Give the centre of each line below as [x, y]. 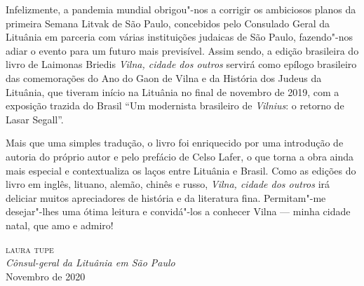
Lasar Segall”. [35, 119]
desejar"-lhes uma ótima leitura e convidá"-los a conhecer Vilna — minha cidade [178, 211]
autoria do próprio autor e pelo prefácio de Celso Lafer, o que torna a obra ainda [180, 156]
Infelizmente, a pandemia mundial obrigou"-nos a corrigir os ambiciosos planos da [181, 9]
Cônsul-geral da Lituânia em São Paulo [90, 263]
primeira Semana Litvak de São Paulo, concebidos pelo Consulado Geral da [168, 23]
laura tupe [30, 248]
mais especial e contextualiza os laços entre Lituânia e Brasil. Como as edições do [181, 170]
